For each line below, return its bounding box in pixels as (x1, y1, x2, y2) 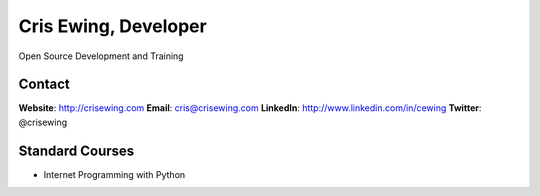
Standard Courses (18, 142, 135, 159)
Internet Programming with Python (43, 168, 186, 180)
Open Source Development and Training (18, 50, 184, 62)
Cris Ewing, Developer (18, 15, 207, 37)
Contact (18, 76, 70, 93)
